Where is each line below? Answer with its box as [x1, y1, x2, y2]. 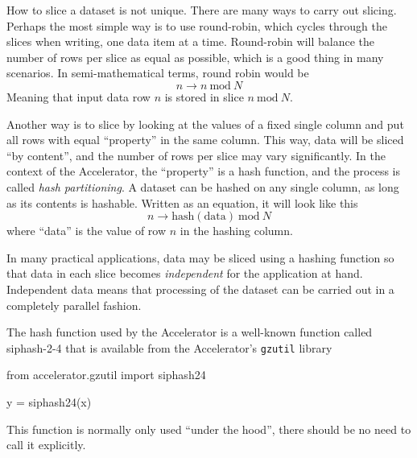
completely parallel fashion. [6, 296, 142, 313]
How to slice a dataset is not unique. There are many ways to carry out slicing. [6, 2, 397, 18]
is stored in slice [164, 88, 244, 105]
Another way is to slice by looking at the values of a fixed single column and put [6, 115, 404, 132]
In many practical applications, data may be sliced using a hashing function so [6, 249, 394, 266]
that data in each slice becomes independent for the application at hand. [6, 265, 363, 282]
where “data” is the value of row [6, 222, 167, 239]
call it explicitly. [6, 436, 86, 453]
